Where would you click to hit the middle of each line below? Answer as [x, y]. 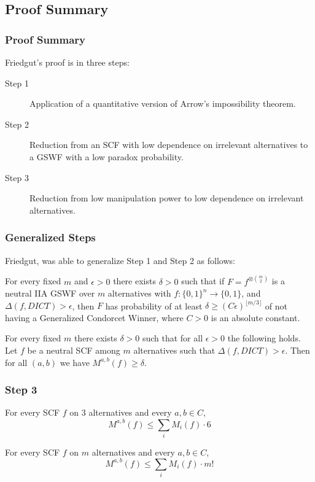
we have [75, 362]
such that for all [173, 338]
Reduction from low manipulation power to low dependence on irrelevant [167, 198]
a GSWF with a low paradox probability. [107, 156]
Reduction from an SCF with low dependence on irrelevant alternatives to [169, 145]
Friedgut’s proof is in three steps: [67, 62]
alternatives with [139, 293]
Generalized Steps [50, 237]
